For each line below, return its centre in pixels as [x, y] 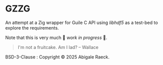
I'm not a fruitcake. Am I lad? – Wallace [58, 47]
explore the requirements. [32, 27]
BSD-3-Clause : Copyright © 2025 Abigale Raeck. [57, 57]
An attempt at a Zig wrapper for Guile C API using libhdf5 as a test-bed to [82, 22]
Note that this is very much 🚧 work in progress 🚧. [56, 37]
